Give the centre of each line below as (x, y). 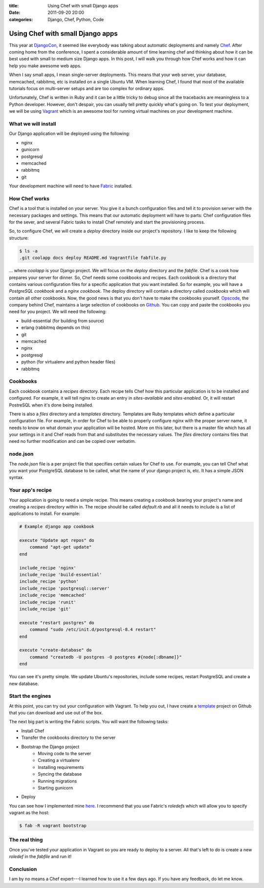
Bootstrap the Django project (50, 747)
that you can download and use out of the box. (56, 713)
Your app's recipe (31, 490)
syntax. (16, 478)
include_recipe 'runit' (48, 602)
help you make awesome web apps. (45, 66)
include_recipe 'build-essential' (61, 575)
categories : (21, 19)
